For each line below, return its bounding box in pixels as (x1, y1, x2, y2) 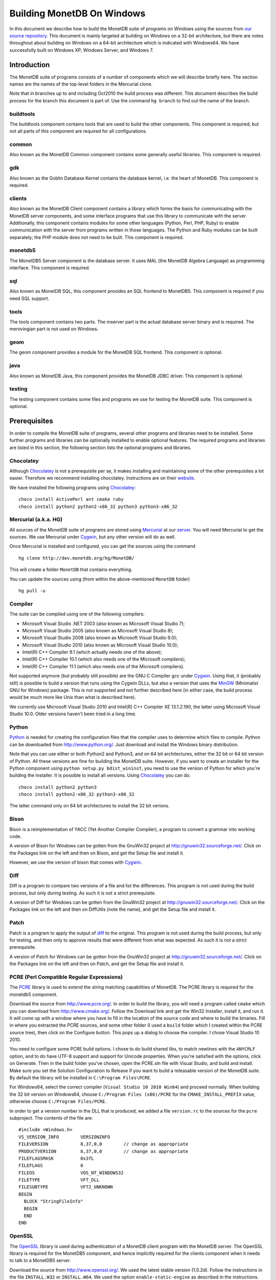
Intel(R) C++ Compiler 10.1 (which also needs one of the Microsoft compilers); (22, 656, 186, 663)
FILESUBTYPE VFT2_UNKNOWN (18, 1184, 113, 1190)
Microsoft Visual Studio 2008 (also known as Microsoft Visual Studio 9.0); (22, 635, 178, 641)
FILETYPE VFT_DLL (18, 1177, 100, 1183)
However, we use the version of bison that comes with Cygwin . (9, 859, 143, 865)
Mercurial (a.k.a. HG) (9, 516, 63, 523)
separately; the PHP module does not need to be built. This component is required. (9, 234, 184, 240)
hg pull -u (18, 588, 46, 593)
